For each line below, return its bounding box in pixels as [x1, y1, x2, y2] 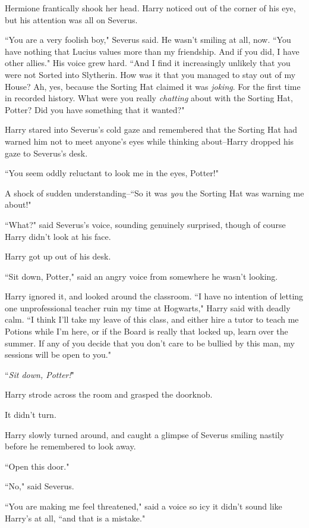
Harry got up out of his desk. [5, 250, 111, 263]
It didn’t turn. [5, 408, 56, 421]
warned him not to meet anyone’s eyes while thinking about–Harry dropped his [5, 135, 294, 147]
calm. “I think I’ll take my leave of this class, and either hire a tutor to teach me [5, 313, 299, 326]
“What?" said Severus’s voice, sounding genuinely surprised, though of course [5, 218, 286, 230]
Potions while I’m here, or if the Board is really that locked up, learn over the [5, 325, 288, 338]
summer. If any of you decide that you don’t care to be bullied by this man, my [5, 336, 295, 349]
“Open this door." [5, 460, 70, 472]
